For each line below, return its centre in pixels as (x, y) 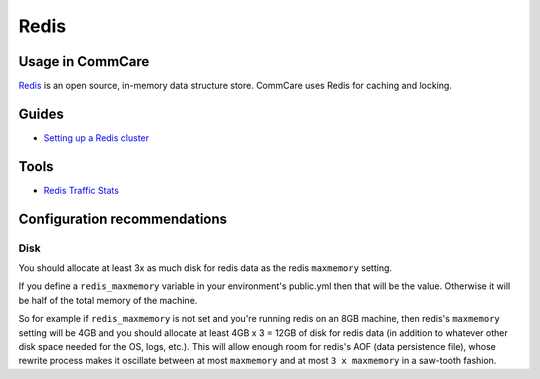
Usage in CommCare (84, 61)
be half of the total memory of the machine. (108, 300)
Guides (41, 113)
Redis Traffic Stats (81, 190)
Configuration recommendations (123, 218)
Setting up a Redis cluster (96, 137)
